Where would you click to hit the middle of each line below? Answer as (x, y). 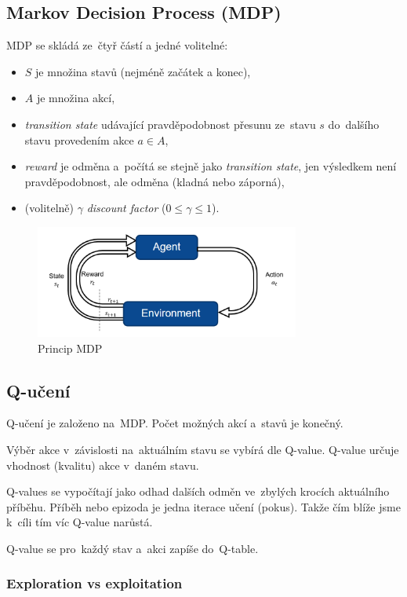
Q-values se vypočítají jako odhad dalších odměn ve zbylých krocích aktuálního (198, 491)
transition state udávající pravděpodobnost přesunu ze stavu (170, 124)
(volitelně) (49, 208)
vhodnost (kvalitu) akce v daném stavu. (103, 465)
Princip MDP (70, 348)
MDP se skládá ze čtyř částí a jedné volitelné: (117, 45)
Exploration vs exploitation (94, 583)
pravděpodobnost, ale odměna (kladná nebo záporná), (154, 181)
